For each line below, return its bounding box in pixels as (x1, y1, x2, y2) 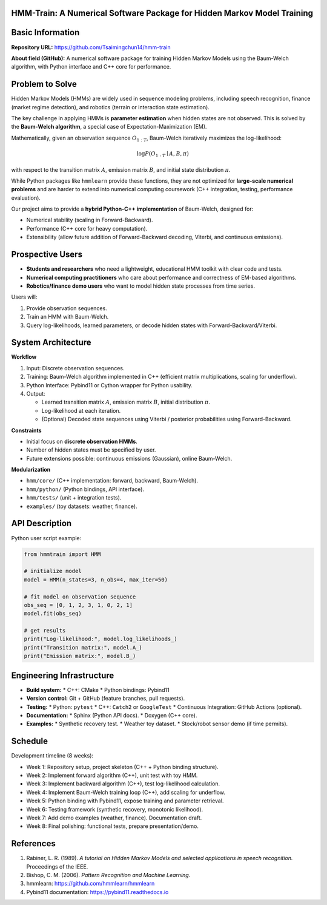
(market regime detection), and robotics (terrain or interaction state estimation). (11, 103, 210, 110)
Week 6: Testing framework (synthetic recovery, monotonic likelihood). (26, 805, 203, 813)
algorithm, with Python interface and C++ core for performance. (11, 63, 171, 70)
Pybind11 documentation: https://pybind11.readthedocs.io (26, 888, 169, 895)
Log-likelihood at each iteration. (41, 407, 121, 414)
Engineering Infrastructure (11, 670, 114, 680)
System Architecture (11, 337, 91, 348)
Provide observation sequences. (26, 304, 107, 312)
